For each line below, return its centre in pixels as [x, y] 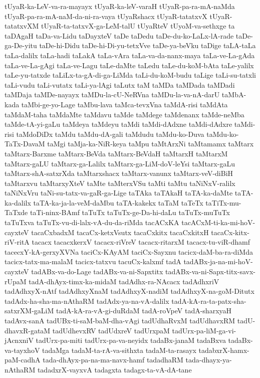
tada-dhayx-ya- [209, 360]
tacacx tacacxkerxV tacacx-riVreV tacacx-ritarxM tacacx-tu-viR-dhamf [141, 242]
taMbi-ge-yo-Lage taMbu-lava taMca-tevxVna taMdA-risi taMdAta [124, 104]
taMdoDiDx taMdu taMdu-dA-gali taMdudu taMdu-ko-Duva [110, 134]
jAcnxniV [19, 340]
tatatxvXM [22, 26]
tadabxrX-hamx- [224, 350]
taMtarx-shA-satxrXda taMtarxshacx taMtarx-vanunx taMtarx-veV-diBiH [119, 173]
